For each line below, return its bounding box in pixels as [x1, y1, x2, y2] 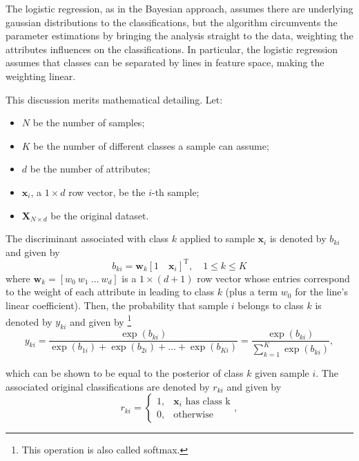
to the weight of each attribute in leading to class [6, 284, 214, 299]
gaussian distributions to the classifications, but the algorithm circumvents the [6, 14, 338, 29]
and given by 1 [70, 312, 132, 328]
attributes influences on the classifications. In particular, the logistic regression [6, 41, 338, 56]
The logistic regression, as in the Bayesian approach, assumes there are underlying [6, 1, 353, 15]
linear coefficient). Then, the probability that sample [6, 298, 229, 312]
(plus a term [225, 284, 278, 299]
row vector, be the [68, 184, 146, 199]
